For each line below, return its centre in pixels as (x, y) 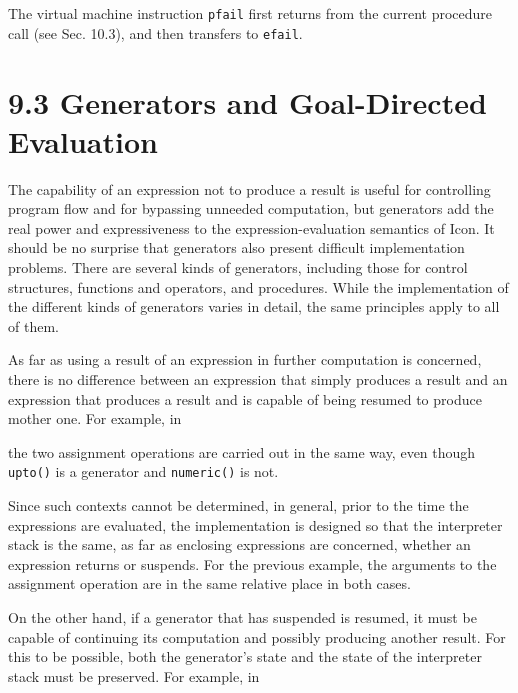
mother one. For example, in (95, 418)
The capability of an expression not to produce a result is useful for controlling (249, 188)
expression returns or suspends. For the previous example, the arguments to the (252, 563)
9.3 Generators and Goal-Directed (247, 101)
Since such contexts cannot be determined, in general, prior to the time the (238, 505)
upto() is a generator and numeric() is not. (143, 471)
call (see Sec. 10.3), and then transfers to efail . (155, 32)
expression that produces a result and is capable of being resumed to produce (245, 398)
